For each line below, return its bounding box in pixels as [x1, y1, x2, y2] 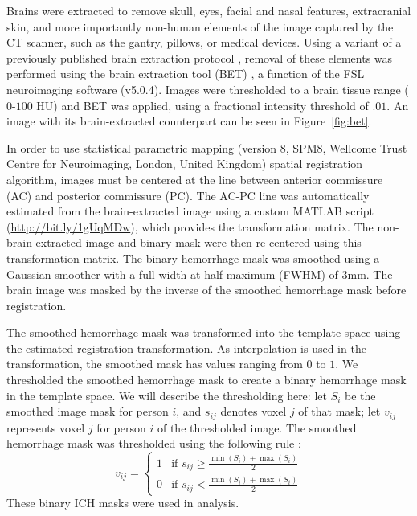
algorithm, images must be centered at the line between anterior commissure [6, 170, 383, 187]
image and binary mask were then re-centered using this [85, 234, 362, 251]
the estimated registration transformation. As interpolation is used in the [6, 339, 366, 356]
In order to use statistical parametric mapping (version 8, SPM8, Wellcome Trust [6, 139, 407, 156]
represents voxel [6, 419, 85, 436]
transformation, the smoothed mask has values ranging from [6, 355, 303, 372]
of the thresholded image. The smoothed [157, 419, 357, 436]
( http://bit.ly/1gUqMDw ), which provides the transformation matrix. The [6, 218, 374, 235]
